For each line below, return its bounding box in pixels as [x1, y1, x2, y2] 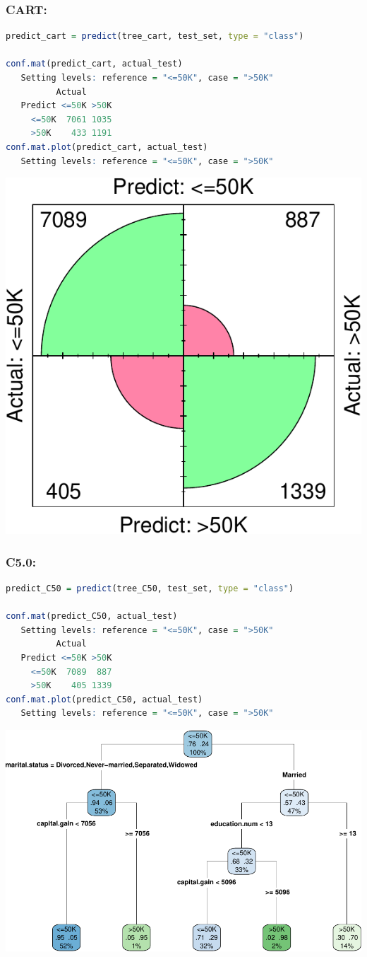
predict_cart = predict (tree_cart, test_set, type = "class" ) [6, 31, 304, 42]
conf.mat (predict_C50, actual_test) [6, 611, 178, 622]
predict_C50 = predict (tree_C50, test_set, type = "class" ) [6, 583, 294, 593]
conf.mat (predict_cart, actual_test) [6, 59, 183, 69]
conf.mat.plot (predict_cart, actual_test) [6, 141, 208, 152]
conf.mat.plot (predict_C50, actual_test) [6, 694, 203, 704]
